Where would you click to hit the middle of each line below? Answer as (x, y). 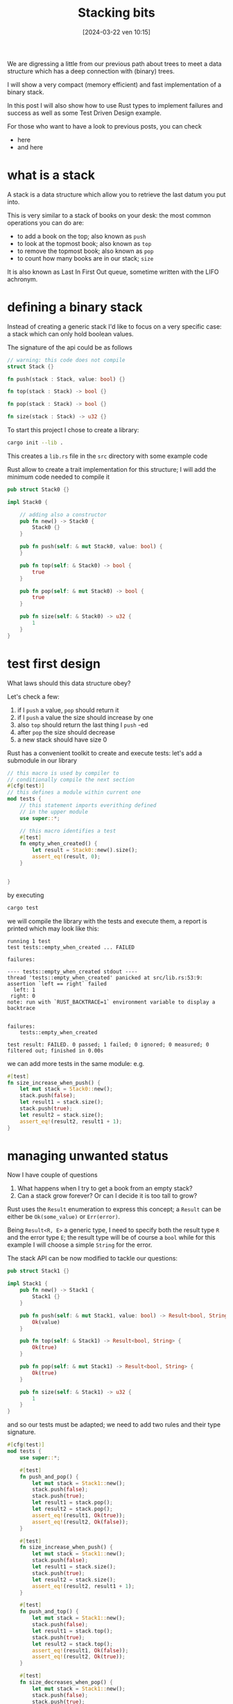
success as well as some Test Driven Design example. (84, 113)
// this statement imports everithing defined (88, 805)
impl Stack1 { (28, 1284)
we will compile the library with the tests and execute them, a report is (107, 921)
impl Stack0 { (28, 502)
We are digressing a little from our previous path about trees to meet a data (114, 63)
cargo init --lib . (35, 443)
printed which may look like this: (53, 928)
